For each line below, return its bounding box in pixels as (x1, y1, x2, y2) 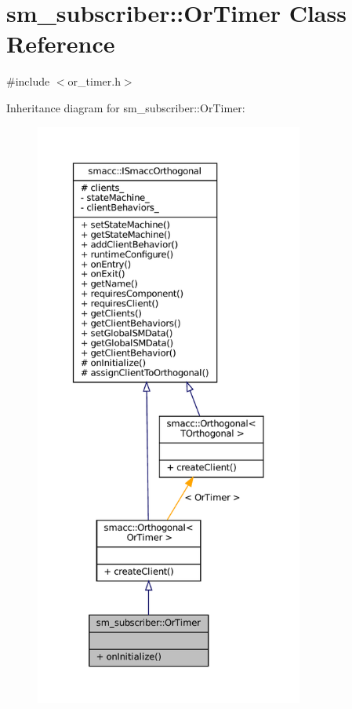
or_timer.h (67, 73, 121, 90)
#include (6, 73, 50, 90)
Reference (6, 27, 115, 60)
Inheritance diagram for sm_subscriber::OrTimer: (6, 99, 245, 115)
